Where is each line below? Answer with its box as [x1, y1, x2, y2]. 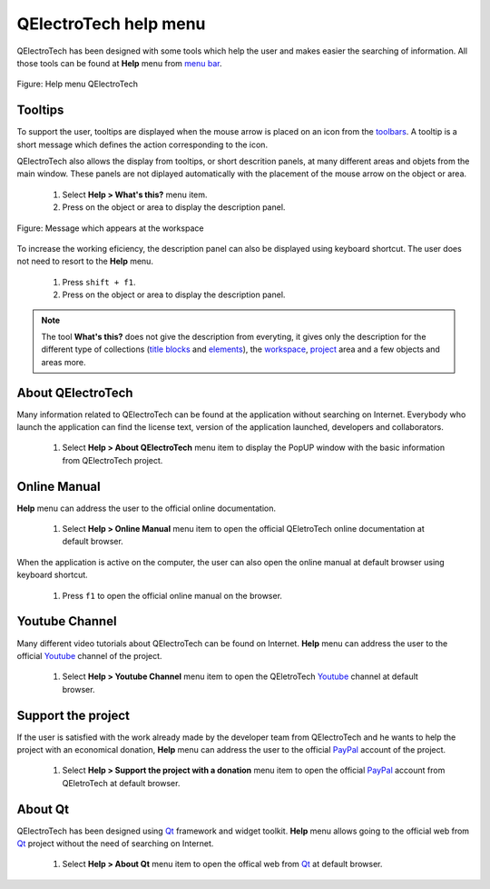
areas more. [41, 356, 86, 367]
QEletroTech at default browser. [62, 777, 181, 788]
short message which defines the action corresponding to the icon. [16, 139, 268, 150]
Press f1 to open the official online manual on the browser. [62, 590, 283, 601]
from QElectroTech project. [62, 454, 163, 465]
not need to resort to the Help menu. [16, 255, 154, 267]
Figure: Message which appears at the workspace [16, 223, 204, 234]
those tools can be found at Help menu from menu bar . [16, 57, 222, 68]
